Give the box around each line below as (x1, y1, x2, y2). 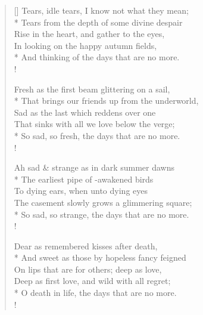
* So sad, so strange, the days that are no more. (14, 208, 189, 220)
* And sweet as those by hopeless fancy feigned (14, 251, 186, 264)
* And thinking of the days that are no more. (14, 51, 180, 63)
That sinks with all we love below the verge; (14, 118, 175, 130)
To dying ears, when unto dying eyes (14, 184, 148, 197)
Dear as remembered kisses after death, (14, 239, 158, 252)
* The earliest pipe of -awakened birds (14, 172, 154, 185)
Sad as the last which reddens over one (14, 106, 156, 118)
